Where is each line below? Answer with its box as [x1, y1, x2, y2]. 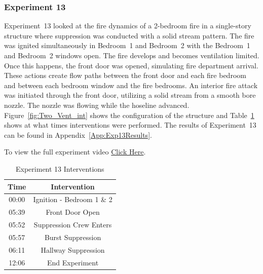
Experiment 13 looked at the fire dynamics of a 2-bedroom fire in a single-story [4, 20, 251, 31]
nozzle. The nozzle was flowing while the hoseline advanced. [4, 99, 190, 110]
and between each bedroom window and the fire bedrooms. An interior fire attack [4, 80, 258, 90]
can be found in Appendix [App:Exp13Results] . [4, 129, 152, 140]
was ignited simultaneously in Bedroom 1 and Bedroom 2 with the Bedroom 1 [4, 40, 250, 51]
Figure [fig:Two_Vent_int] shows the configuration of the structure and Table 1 [4, 109, 254, 120]
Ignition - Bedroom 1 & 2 [33, 194, 112, 205]
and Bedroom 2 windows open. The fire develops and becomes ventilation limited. [4, 50, 259, 60]
